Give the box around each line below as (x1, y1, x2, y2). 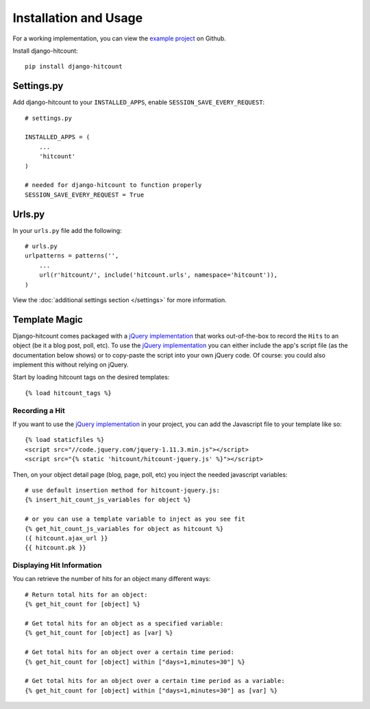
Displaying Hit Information (12, 560, 102, 570)
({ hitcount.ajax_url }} (25, 534, 108, 542)
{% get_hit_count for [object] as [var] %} (25, 629, 173, 637)
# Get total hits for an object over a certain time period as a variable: (25, 677, 285, 685)
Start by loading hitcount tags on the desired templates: (12, 373, 170, 382)
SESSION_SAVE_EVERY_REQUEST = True (25, 190, 145, 199)
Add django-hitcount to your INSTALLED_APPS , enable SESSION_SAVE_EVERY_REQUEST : (12, 98, 265, 106)
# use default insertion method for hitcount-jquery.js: (25, 486, 221, 494)
